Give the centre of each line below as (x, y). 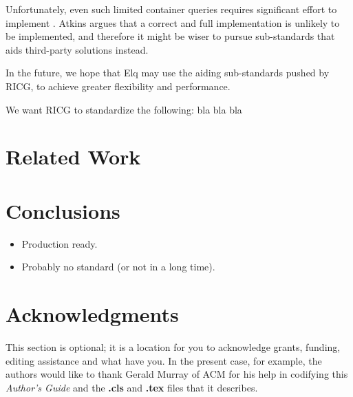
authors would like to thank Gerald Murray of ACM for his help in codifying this (177, 374)
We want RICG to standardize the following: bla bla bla (124, 109)
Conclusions (63, 210)
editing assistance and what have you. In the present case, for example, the (164, 360)
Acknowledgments (92, 314)
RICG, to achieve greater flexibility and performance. (118, 86)
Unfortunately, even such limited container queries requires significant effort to (171, 9)
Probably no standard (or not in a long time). (118, 267)
